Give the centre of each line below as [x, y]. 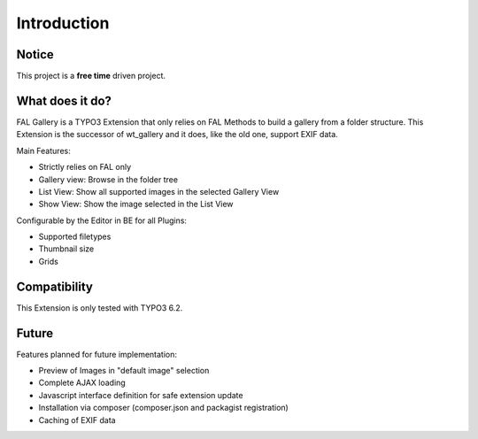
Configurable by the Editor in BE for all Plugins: [102, 220]
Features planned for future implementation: [96, 354]
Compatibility [54, 286]
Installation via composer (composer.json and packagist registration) [164, 408]
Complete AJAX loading [82, 383]
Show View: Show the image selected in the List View [136, 204]
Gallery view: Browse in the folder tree [108, 179]
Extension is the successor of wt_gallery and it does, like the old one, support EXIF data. [177, 135]
